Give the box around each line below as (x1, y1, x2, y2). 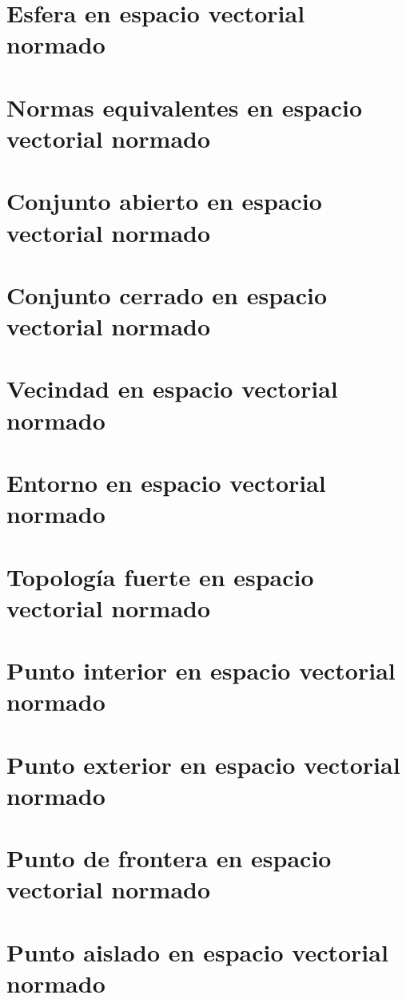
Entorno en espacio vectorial (6, 466, 326, 498)
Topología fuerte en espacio (6, 560, 314, 593)
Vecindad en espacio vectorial (6, 372, 338, 405)
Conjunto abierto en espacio (6, 184, 322, 217)
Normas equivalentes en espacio (6, 90, 363, 123)
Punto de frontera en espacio (6, 842, 332, 874)
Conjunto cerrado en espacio (6, 278, 328, 311)
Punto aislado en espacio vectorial (6, 935, 388, 968)
